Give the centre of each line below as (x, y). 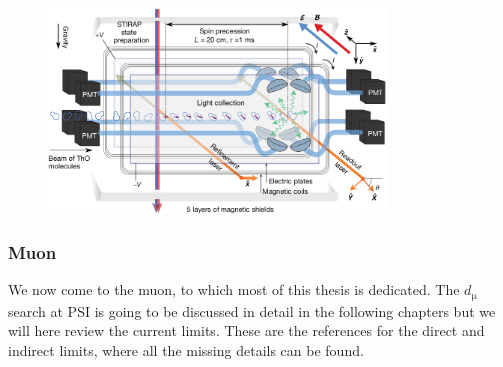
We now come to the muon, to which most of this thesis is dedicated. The (234, 289)
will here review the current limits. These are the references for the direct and (246, 330)
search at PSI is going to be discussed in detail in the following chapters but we (252, 310)
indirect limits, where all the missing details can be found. (186, 349)
